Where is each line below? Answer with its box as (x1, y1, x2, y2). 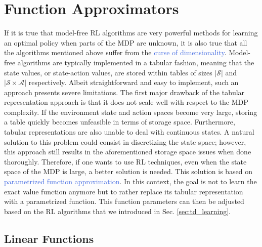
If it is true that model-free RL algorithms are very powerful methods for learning (4, 27, 258, 38)
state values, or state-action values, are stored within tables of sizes (4, 67, 212, 77)
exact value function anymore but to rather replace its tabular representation (4, 186, 243, 196)
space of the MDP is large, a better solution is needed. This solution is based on (4, 166, 253, 177)
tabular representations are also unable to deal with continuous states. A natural (4, 127, 254, 137)
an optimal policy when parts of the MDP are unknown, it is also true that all (4, 37, 247, 48)
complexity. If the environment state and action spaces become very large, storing (4, 106, 257, 117)
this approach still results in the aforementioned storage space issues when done (4, 146, 251, 157)
